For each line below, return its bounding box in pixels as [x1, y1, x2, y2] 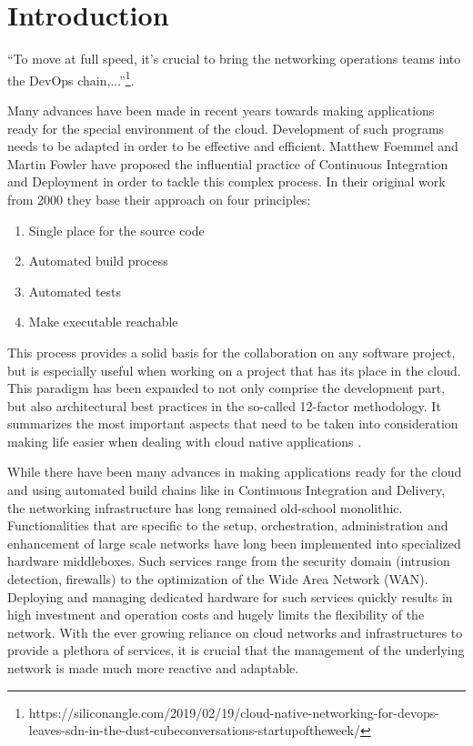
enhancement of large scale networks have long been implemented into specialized [7, 533, 461, 552]
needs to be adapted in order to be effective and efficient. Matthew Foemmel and [7, 136, 458, 156]
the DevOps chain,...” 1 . [7, 67, 135, 89]
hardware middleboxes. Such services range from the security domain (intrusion [7, 551, 450, 570]
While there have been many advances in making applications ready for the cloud [7, 462, 462, 481]
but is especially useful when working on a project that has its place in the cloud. [7, 360, 461, 379]
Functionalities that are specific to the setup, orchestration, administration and [7, 516, 448, 535]
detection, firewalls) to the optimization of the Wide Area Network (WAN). [7, 570, 428, 589]
